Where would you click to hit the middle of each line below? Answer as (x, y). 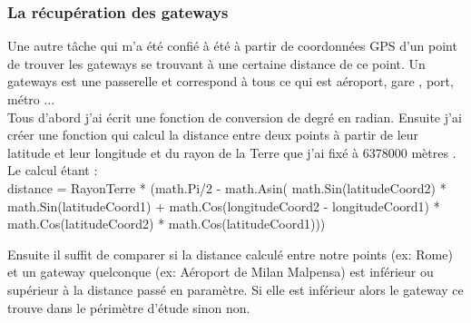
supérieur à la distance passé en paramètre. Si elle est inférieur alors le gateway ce (235, 289)
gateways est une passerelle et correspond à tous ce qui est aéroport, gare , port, (231, 81)
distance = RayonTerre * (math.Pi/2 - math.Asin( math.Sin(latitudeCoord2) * (227, 187)
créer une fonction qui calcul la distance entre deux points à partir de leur (213, 135)
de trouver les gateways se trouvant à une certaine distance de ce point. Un (216, 63)
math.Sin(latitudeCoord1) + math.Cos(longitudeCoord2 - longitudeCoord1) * (224, 206)
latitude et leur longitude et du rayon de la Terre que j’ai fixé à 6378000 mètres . (232, 152)
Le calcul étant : (53, 170)
